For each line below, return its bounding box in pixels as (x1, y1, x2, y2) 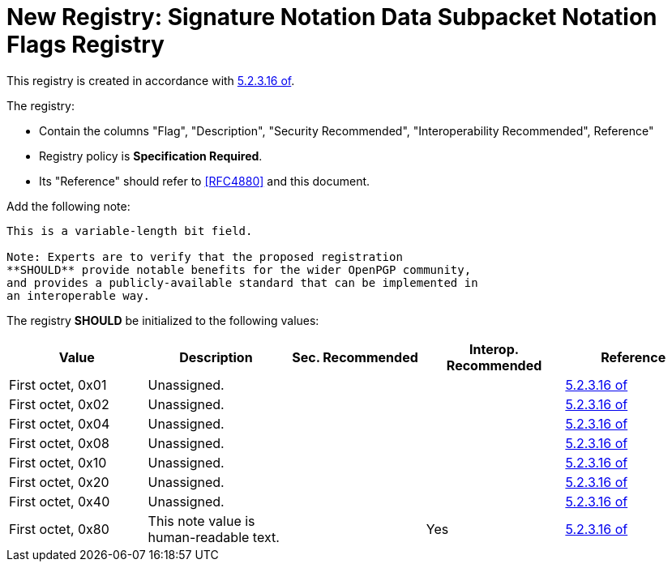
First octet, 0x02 (9, 395, 109, 412)
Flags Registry (6, 31, 165, 58)
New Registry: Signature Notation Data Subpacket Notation (6, 3, 657, 31)
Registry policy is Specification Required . (39, 148, 263, 163)
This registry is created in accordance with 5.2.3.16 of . (6, 73, 295, 88)
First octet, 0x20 (9, 473, 109, 490)
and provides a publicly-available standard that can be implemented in (6, 275, 478, 289)
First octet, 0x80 (9, 520, 109, 537)
